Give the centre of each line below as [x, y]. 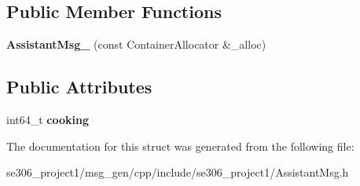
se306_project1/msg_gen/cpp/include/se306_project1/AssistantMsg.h [178, 172]
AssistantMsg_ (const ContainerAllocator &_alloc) [136, 44]
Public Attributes [79, 87]
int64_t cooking [48, 119]
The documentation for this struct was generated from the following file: [180, 146]
